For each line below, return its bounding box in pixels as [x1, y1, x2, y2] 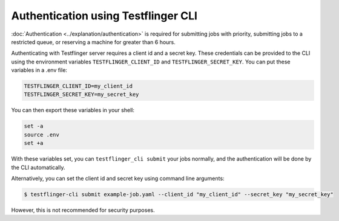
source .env [24, 131, 60, 138]
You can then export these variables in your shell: [11, 106, 134, 114]
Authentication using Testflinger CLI [11, 9, 198, 22]
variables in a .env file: [11, 66, 68, 74]
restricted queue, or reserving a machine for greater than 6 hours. [11, 38, 176, 45]
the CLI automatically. [11, 164, 66, 171]
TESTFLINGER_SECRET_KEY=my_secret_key [24, 91, 139, 98]
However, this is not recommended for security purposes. [11, 206, 155, 214]
